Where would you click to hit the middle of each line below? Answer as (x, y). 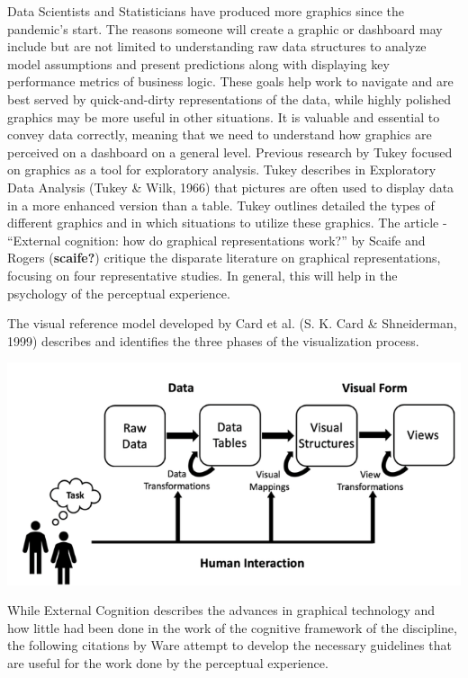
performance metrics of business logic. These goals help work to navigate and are (230, 81)
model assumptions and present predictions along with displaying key (198, 63)
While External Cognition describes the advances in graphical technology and (221, 610)
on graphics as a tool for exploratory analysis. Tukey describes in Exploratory (222, 169)
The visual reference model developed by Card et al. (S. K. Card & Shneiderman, (232, 323)
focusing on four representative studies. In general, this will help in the (202, 275)
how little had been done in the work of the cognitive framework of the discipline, (232, 627)
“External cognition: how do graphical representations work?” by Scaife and (216, 240)
